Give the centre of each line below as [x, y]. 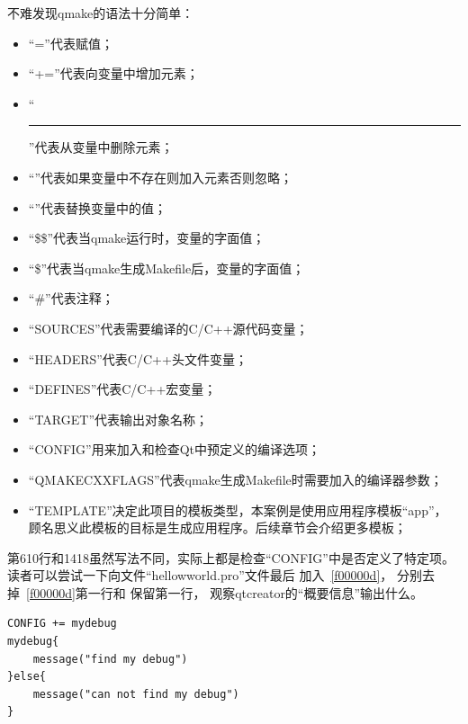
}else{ [27, 677]
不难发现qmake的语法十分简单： [101, 13]
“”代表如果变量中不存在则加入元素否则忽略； [161, 177]
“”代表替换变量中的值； [98, 207]
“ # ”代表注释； [71, 298]
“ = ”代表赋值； [71, 43]
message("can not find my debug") [136, 694]
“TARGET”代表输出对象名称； [118, 419]
